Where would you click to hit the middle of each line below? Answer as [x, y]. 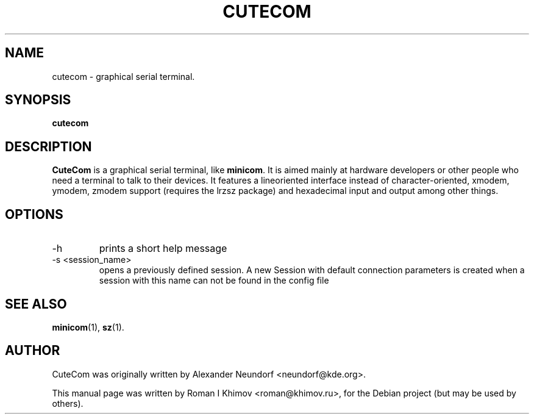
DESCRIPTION [48, 146]
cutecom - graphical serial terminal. [123, 76]
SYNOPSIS [38, 100]
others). [68, 403]
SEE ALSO [36, 304]
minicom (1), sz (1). [88, 327]
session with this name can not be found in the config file [214, 281]
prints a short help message [163, 249]
